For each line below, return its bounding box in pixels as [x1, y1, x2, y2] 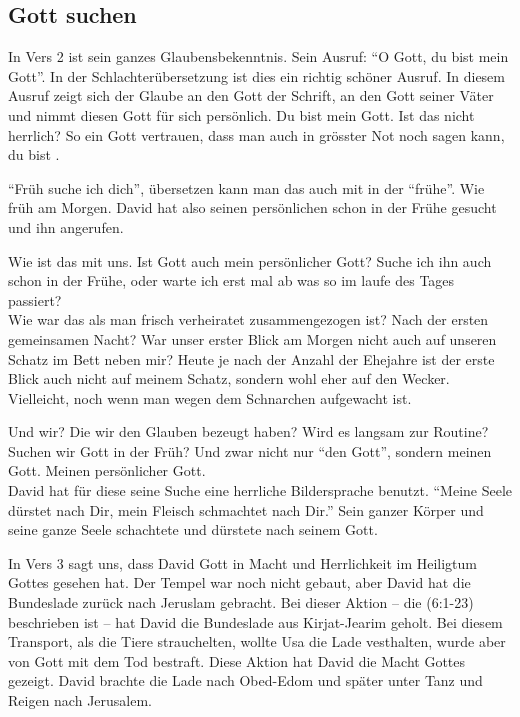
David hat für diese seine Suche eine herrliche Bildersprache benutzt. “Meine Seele [8, 480, 513, 501]
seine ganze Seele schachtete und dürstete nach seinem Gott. [8, 519, 378, 540]
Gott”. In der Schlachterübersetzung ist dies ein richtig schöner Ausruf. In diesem [8, 65, 505, 86]
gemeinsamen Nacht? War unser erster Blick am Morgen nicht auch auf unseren [8, 328, 497, 349]
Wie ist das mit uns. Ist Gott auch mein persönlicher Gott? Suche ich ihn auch [8, 250, 492, 271]
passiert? [8, 289, 62, 310]
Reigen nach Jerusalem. [8, 690, 152, 711]
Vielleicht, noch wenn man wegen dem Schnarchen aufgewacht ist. [8, 387, 412, 408]
